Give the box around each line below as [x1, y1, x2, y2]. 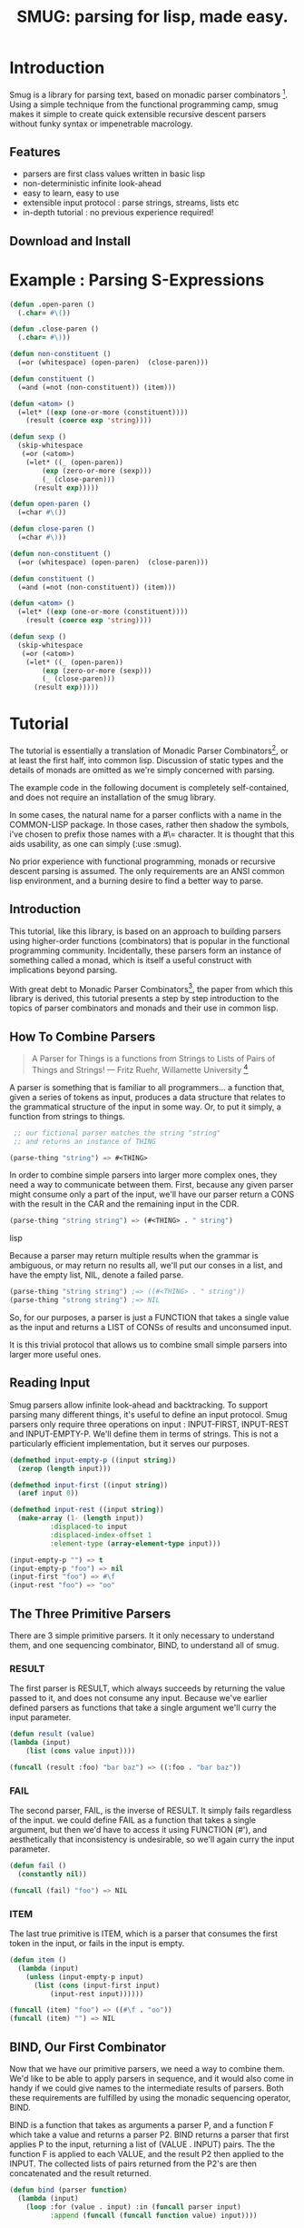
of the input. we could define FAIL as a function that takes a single [9, 1815, 257, 1825]
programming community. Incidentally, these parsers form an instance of [9, 945, 282, 956]
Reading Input [9, 1375, 91, 1391]
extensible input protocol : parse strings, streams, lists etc [22, 197, 240, 208]
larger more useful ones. [9, 1349, 102, 1360]
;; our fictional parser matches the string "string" [13, 1129, 221, 1138]
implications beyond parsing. [9, 964, 118, 975]
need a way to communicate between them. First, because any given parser [9, 1179, 294, 1190]
